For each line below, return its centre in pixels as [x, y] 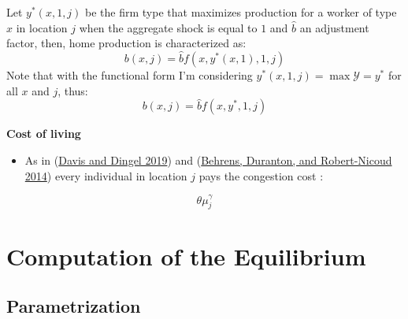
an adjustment [334, 27]
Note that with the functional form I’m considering [130, 75]
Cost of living [44, 134]
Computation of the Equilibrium [186, 256]
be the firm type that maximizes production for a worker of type [241, 12]
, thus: [73, 90]
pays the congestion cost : [261, 175]
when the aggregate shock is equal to [168, 27]
